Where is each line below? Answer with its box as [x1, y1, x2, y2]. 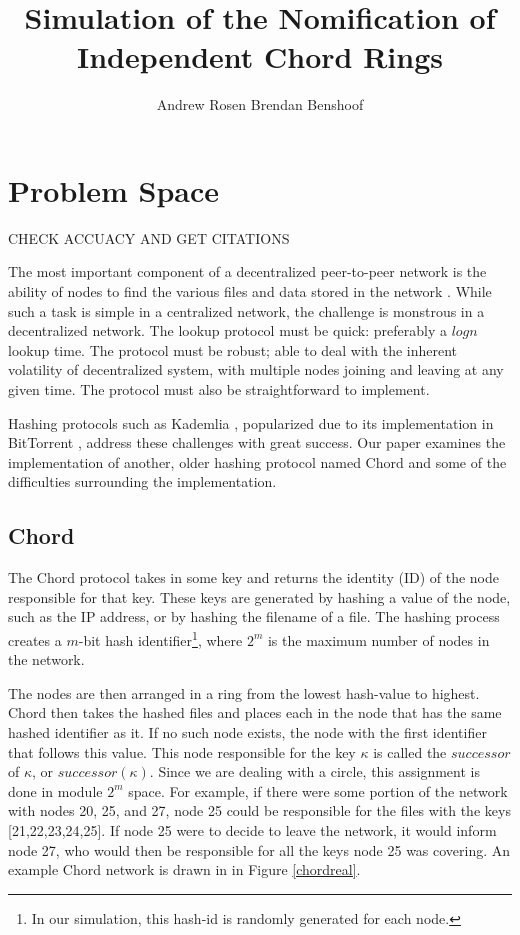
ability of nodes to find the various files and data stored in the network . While [8, 281, 492, 302]
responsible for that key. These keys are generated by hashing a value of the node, [8, 586, 511, 607]
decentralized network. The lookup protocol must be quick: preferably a [8, 320, 447, 341]
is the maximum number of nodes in [267, 629, 490, 650]
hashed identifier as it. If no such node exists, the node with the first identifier [8, 721, 487, 742]
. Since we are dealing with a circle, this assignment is [149, 761, 480, 782]
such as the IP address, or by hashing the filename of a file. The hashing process [8, 606, 500, 627]
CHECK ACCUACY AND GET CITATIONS [8, 227, 290, 248]
